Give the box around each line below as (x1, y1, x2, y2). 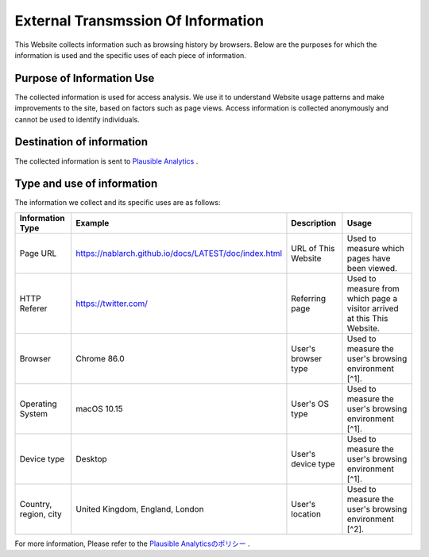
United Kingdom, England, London (75, 503, 204, 514)
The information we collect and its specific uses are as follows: (14, 198, 221, 207)
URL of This (291, 242, 335, 253)
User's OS (291, 398, 330, 409)
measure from (346, 283, 400, 294)
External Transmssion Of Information (14, 12, 265, 29)
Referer (19, 303, 48, 314)
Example (75, 217, 110, 228)
